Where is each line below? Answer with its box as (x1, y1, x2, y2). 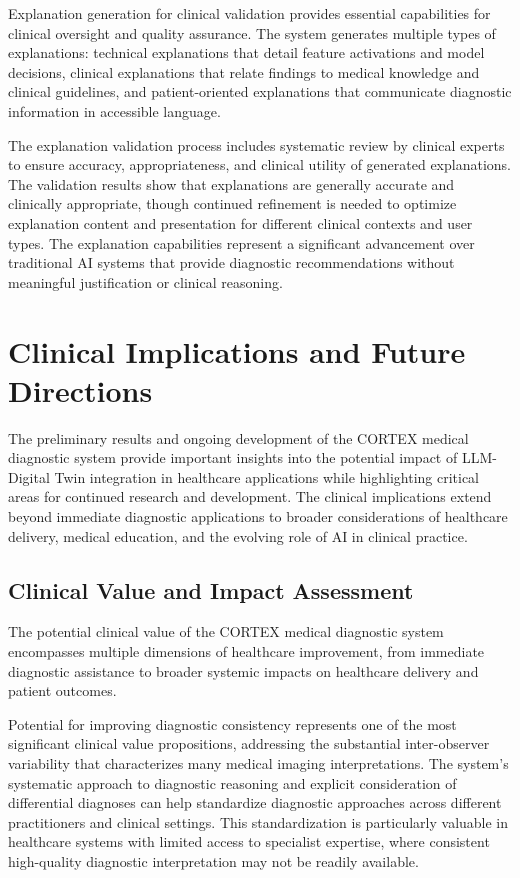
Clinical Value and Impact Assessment (8, 574, 414, 605)
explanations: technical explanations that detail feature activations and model (8, 42, 485, 63)
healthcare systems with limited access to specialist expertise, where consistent (8, 831, 490, 852)
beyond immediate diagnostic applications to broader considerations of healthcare (8, 506, 508, 526)
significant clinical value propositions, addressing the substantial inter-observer (8, 733, 490, 754)
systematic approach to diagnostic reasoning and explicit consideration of (8, 772, 457, 793)
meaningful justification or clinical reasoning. (8, 271, 283, 292)
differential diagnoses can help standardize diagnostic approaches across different (8, 792, 502, 813)
